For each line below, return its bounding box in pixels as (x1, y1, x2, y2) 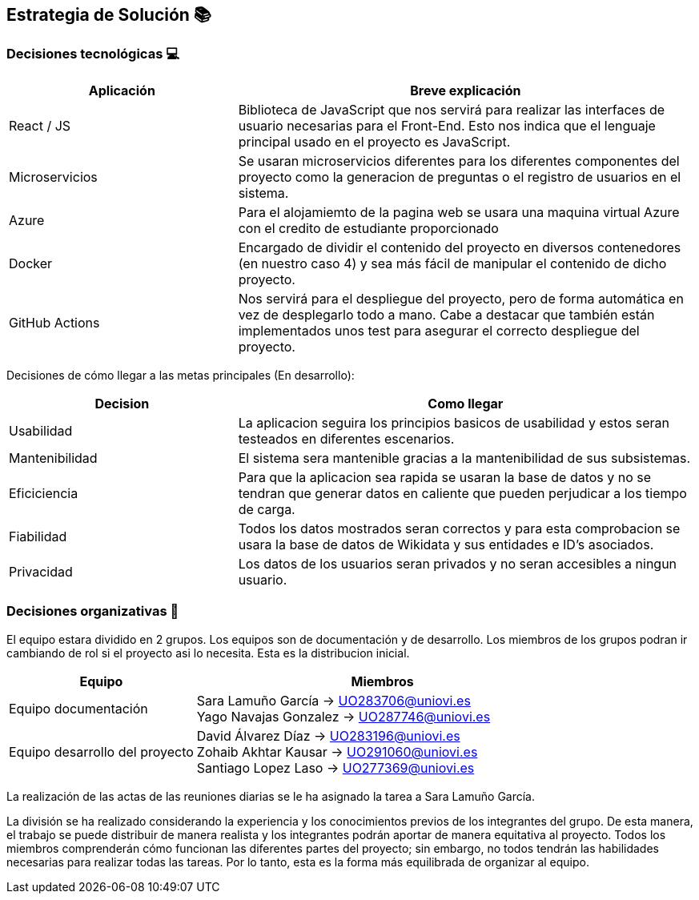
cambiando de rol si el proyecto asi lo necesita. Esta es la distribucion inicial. (6, 645, 410, 660)
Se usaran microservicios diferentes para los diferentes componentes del (238, 152, 680, 169)
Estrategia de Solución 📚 (6, 5, 211, 25)
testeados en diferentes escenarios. (238, 430, 455, 447)
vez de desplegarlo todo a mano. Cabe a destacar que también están (238, 306, 655, 323)
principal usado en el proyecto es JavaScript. (238, 133, 511, 150)
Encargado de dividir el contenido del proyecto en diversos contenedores (238, 239, 681, 255)
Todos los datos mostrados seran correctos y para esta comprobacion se (238, 520, 681, 536)
